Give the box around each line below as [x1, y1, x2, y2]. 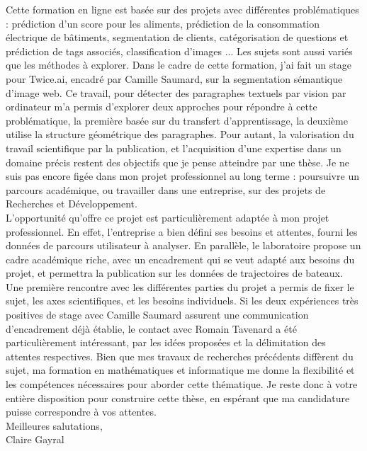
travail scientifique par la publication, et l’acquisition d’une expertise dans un [6, 140, 341, 155]
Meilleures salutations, [6, 418, 103, 433]
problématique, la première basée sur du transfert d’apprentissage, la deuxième [6, 113, 348, 127]
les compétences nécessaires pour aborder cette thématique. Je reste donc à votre [6, 377, 358, 392]
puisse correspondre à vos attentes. [6, 404, 157, 419]
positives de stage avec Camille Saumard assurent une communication [6, 307, 309, 322]
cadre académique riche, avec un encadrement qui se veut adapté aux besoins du [6, 251, 355, 266]
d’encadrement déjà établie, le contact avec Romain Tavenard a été [6, 321, 297, 336]
